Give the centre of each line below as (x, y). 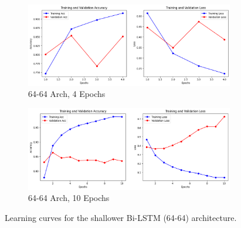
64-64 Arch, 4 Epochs (67, 94)
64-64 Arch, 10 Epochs (69, 198)
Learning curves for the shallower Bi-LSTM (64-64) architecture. (121, 217)
